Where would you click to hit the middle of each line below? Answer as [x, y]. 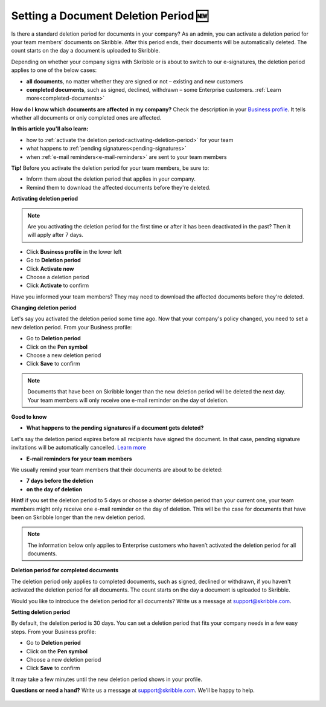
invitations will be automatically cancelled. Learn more [78, 448]
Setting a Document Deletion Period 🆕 [110, 16]
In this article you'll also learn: [50, 129]
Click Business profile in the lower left [74, 251]
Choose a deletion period [58, 277]
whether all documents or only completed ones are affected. [86, 118]
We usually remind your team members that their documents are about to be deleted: [117, 470]
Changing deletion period [44, 308]
